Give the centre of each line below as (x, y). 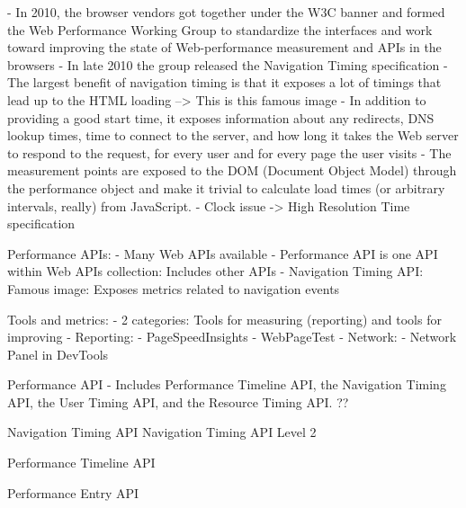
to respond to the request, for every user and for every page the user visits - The (229, 152)
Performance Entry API (73, 492)
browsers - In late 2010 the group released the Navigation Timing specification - (228, 64)
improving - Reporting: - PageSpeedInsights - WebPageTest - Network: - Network (232, 337)
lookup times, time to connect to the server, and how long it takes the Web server (233, 135)
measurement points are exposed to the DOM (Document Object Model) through (232, 170)
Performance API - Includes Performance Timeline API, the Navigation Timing (227, 384)
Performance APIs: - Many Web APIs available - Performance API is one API (223, 253)
